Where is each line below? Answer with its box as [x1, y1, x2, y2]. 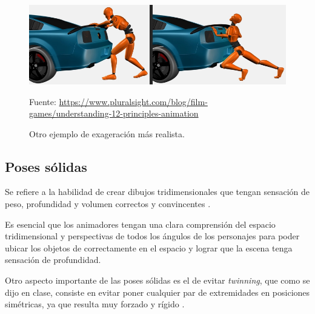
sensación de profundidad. [5, 253, 101, 266]
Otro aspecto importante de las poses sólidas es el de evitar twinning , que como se [5, 274, 310, 287]
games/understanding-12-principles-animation [29, 107, 199, 120]
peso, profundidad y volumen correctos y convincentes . [5, 197, 211, 210]
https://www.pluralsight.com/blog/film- [59, 95, 208, 108]
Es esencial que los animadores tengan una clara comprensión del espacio [5, 217, 276, 230]
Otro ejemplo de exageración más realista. [29, 127, 185, 140]
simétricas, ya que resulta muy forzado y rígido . [5, 298, 185, 310]
